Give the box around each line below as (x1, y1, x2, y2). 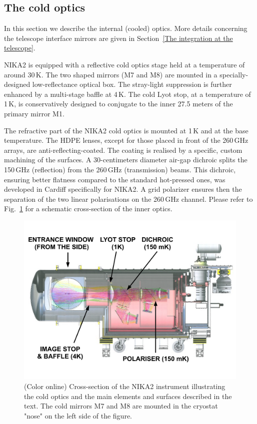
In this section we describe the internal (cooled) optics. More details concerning (4, 23, 247, 33)
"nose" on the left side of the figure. (24, 410, 132, 421)
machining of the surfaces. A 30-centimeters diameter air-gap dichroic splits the (4, 154, 247, 165)
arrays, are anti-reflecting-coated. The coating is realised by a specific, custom (4, 144, 242, 155)
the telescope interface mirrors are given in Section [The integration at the (4, 32, 233, 43)
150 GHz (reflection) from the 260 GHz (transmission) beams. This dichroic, (4, 164, 236, 174)
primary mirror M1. (4, 108, 64, 118)
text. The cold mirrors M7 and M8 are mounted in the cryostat (24, 401, 218, 411)
